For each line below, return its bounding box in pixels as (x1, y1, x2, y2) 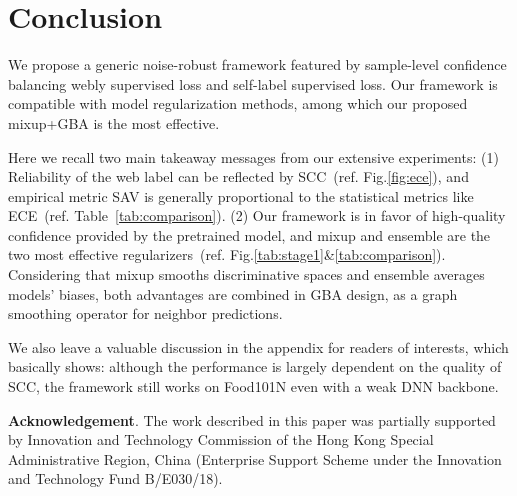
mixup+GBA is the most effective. (8, 112, 220, 133)
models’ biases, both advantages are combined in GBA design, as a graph (8, 283, 458, 304)
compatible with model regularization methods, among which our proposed (8, 93, 468, 114)
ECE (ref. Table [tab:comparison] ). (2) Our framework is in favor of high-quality (8, 205, 506, 226)
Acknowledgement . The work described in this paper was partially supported (8, 409, 496, 430)
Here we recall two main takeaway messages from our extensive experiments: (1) (8, 146, 499, 167)
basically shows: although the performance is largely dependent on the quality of (8, 356, 502, 377)
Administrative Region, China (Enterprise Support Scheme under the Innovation (8, 448, 502, 469)
